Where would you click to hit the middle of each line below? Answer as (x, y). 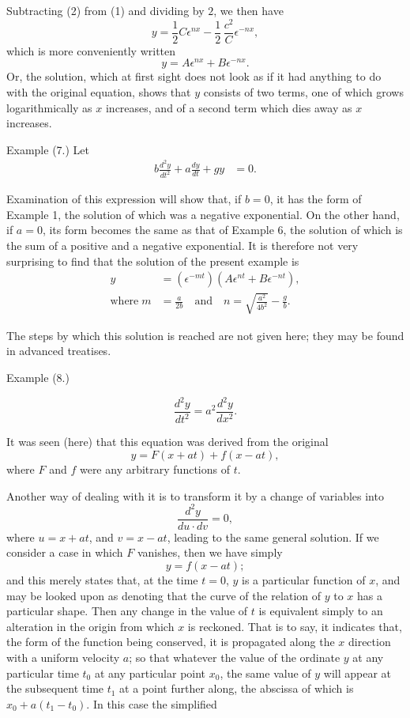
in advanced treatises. (59, 351)
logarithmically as (49, 107)
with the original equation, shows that (99, 92)
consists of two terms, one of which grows (303, 92)
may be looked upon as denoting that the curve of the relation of (164, 595)
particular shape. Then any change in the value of (127, 611)
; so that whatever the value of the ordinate (235, 657)
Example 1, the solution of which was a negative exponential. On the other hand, (203, 214)
